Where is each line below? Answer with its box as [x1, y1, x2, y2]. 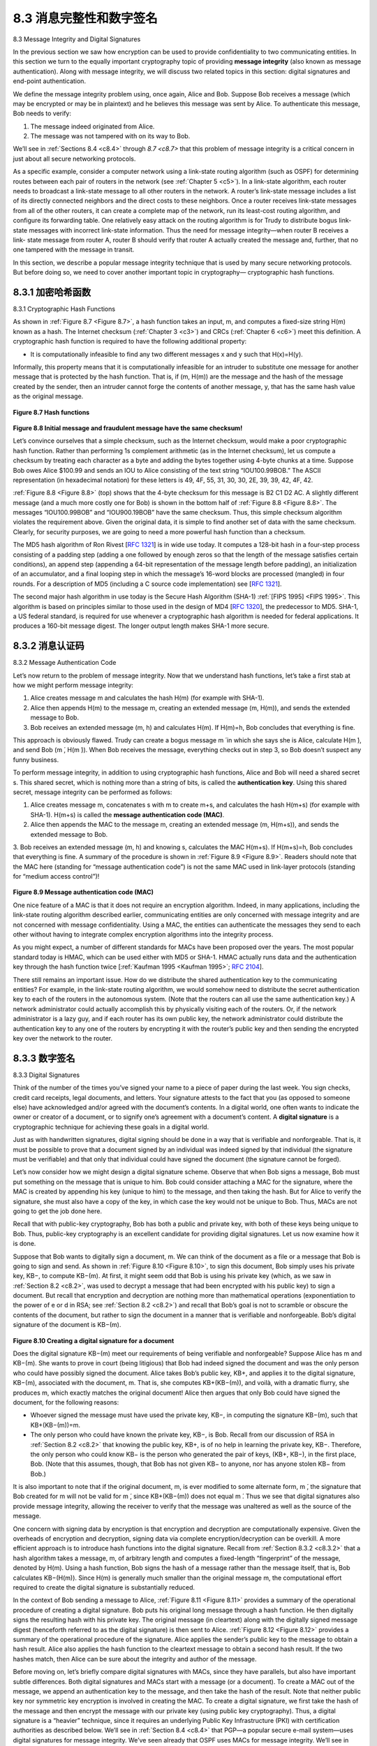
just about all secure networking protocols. [13, 154, 136, 163]
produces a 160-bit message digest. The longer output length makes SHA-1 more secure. [13, 622, 269, 630]
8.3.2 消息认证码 [13, 640, 85, 652]
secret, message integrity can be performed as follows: [13, 788, 172, 796]
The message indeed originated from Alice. [30, 122, 155, 131]
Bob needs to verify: [13, 109, 71, 118]
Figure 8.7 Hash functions [13, 408, 90, 416]
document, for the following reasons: [13, 1397, 119, 1407]
